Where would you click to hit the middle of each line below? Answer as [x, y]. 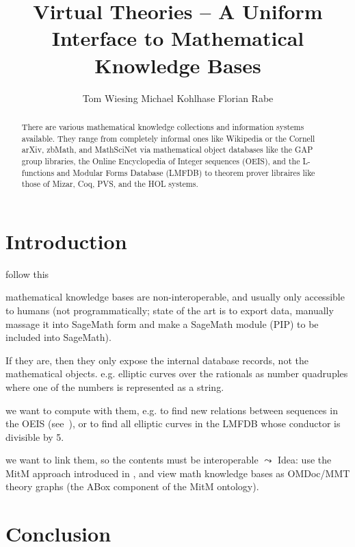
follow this [27, 273]
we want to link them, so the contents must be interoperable [132, 460]
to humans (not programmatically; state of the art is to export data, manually [170, 310]
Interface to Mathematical [178, 38]
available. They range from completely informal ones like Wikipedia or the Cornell [168, 138]
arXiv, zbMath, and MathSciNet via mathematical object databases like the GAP [167, 150]
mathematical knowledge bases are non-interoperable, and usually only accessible [175, 297]
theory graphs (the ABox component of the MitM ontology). [132, 486]
